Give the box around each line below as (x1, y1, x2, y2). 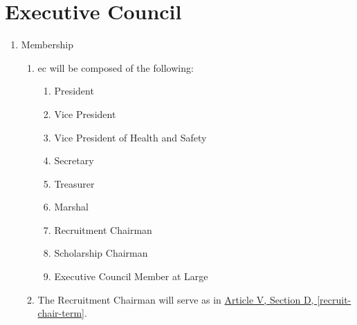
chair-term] (37, 306, 84, 320)
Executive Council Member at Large (54, 269, 208, 284)
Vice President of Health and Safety (54, 130, 207, 144)
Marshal (54, 199, 89, 214)
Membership (21, 37, 73, 52)
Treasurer (54, 176, 95, 190)
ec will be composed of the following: (37, 60, 194, 75)
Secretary (54, 153, 94, 168)
